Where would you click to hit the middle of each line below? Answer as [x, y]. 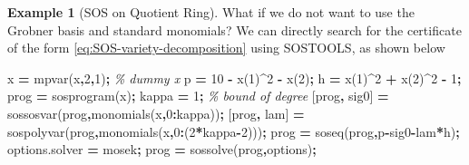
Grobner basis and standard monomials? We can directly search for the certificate [234, 29]
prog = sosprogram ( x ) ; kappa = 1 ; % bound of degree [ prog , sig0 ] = [198, 96]
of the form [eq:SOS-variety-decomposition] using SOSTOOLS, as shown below [226, 48]
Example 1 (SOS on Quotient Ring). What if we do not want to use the [211, 12]
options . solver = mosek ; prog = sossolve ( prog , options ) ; [162, 149]
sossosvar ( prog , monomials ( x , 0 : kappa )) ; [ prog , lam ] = [156, 113]
